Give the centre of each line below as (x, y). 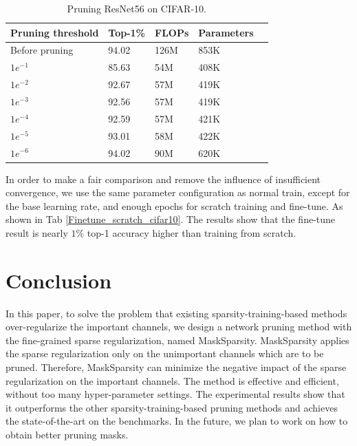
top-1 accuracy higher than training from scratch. (192, 232)
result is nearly (37, 232)
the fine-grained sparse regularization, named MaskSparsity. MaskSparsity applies (177, 340)
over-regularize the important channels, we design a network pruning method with (179, 327)
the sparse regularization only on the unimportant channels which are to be (165, 353)
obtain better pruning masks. (67, 435)
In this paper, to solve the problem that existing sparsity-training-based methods (176, 313)
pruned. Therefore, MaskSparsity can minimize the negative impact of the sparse (176, 367)
